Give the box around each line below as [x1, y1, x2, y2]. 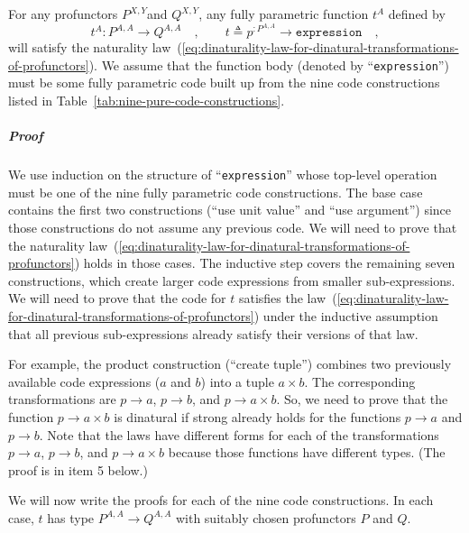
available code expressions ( [8, 372, 161, 391]
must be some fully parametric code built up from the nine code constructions [8, 73, 440, 92]
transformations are [8, 390, 116, 409]
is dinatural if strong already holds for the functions [114, 408, 401, 427]
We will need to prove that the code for [8, 289, 226, 308]
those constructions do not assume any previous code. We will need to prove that [8, 218, 457, 237]
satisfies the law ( [238, 289, 337, 308]
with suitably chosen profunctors [175, 508, 356, 527]
